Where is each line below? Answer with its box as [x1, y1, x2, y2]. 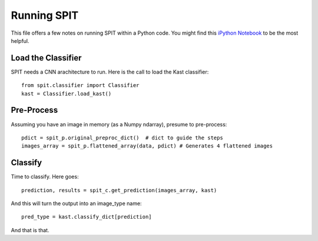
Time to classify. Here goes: [11, 173, 79, 180]
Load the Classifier [11, 53, 82, 63]
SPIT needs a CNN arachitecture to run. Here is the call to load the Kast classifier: [11, 68, 209, 75]
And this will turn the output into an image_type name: [11, 200, 142, 207]
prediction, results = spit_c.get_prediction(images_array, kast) [21, 187, 217, 193]
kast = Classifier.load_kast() [21, 90, 112, 97]
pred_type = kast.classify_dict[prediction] [21, 213, 153, 220]
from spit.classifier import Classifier [21, 82, 140, 89]
